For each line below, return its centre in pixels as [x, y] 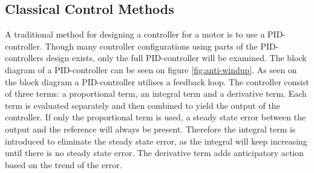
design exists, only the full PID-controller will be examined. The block [176, 58]
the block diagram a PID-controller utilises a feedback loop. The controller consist [157, 81]
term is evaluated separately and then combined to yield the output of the [142, 105]
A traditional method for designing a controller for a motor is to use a [135, 34]
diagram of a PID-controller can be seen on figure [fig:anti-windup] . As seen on [151, 69]
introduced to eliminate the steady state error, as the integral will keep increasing [156, 141]
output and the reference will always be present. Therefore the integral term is [150, 129]
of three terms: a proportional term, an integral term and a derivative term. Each [156, 93]
